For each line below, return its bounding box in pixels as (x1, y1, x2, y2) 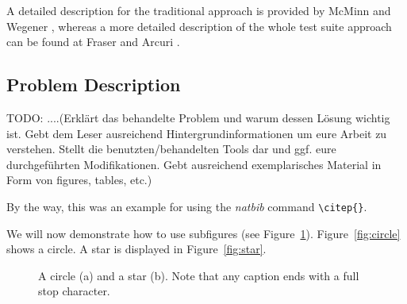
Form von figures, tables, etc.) (6, 171, 152, 188)
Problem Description (6, 72, 181, 97)
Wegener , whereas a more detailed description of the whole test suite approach (6, 17, 392, 34)
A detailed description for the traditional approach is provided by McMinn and (6, 2, 391, 18)
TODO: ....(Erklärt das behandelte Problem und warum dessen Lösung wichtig (6, 109, 390, 125)
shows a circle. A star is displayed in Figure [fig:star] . (6, 241, 267, 257)
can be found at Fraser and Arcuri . (6, 33, 180, 50)
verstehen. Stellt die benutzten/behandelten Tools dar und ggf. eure (6, 140, 336, 157)
